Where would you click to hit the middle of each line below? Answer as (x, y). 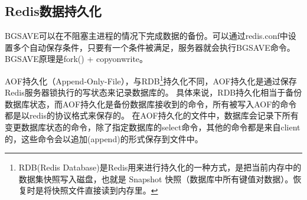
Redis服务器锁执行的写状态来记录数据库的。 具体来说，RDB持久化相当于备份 (153, 92)
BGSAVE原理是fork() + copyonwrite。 (76, 59)
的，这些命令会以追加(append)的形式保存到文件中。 (104, 138)
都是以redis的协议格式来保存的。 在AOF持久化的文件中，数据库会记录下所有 (152, 115)
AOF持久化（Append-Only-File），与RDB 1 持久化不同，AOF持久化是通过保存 (151, 80)
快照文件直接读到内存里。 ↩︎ (105, 190)
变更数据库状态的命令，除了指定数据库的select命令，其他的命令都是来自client (153, 127)
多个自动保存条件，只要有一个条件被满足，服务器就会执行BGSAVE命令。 (154, 47)
